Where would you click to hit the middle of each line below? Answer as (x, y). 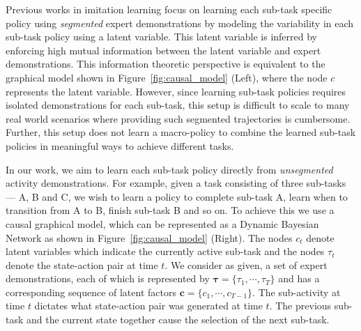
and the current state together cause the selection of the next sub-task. (178, 320)
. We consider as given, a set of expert (246, 264)
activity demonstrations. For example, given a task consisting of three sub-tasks (176, 183)
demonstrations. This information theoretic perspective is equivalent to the (166, 64)
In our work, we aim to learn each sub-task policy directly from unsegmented (169, 169)
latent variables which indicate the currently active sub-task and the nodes (165, 251)
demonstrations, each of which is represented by (108, 278)
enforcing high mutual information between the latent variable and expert (163, 50)
